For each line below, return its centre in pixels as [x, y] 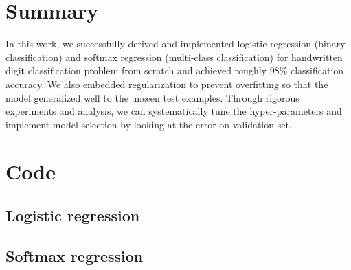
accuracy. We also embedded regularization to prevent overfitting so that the [167, 83]
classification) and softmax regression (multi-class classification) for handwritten [174, 57]
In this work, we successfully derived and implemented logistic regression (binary [175, 44]
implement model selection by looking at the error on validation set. [149, 124]
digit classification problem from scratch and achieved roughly [136, 70]
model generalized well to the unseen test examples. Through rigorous [152, 97]
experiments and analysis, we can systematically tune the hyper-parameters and [174, 111]
